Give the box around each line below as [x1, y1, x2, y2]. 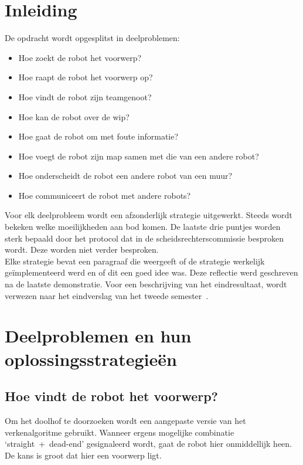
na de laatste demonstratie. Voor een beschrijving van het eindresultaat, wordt [5, 278, 287, 290]
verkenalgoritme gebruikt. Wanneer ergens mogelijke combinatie [5, 426, 234, 438]
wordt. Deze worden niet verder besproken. [5, 243, 159, 256]
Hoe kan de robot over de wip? [18, 110, 130, 123]
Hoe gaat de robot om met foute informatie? [18, 130, 179, 142]
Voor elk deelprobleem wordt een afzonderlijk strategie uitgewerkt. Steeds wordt [5, 209, 292, 221]
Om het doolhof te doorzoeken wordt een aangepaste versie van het [5, 414, 246, 426]
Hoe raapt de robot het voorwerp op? [18, 71, 153, 83]
